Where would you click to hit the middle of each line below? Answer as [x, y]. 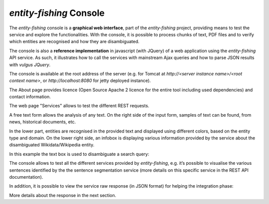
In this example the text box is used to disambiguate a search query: [79, 154]
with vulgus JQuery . [30, 65]
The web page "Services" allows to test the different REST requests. [79, 106]
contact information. [30, 97]
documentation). [26, 177]
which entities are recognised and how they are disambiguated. [74, 42]
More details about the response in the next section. [63, 195]
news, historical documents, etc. [43, 122]
